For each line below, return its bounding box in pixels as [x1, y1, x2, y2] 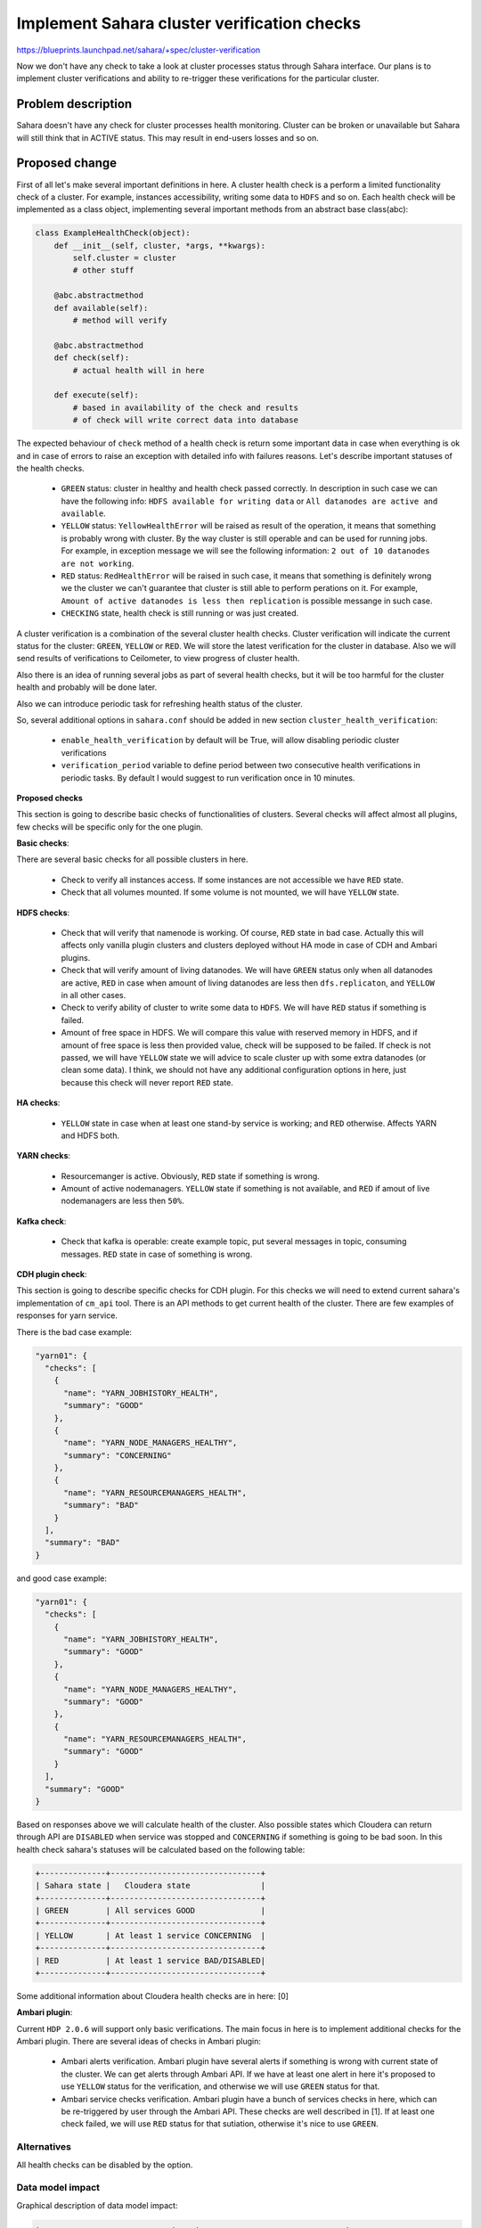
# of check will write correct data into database [72, 415, 298, 425]
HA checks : [16, 1097, 61, 1109]
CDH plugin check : [16, 1269, 87, 1280]
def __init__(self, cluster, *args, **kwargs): [53, 241, 266, 250]
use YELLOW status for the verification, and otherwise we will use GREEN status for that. [61, 2081, 380, 2092]
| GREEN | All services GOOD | [35, 1905, 266, 1915]
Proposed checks [16, 792, 84, 803]
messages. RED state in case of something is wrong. [61, 1249, 253, 1259]
